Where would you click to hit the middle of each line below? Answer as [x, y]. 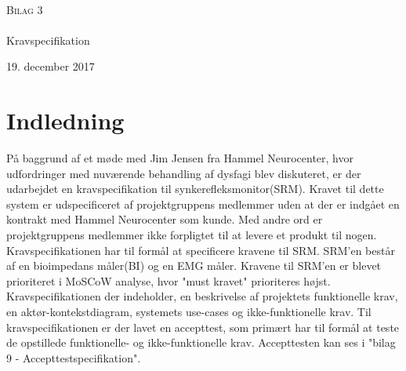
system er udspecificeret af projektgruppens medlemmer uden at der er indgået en [203, 204]
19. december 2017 [51, 66]
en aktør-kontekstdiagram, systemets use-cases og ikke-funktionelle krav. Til [189, 312]
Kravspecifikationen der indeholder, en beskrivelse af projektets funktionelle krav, [202, 296]
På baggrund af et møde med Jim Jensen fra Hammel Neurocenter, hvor [180, 158]
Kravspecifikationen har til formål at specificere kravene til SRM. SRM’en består [201, 250]
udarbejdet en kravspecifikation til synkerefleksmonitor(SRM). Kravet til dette [195, 189]
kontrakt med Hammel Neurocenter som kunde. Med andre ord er [165, 219]
